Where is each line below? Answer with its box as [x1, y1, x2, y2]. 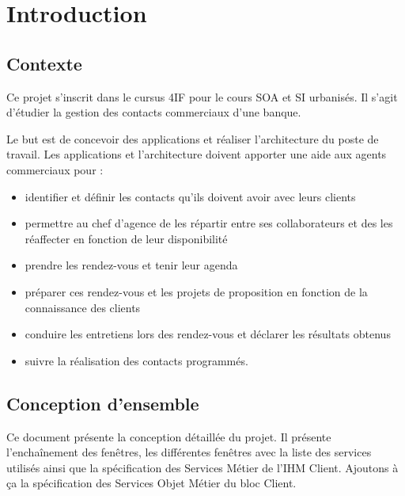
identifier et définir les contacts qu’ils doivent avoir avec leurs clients [25, 188, 356, 204]
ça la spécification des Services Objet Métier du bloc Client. [6, 475, 297, 491]
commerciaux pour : [6, 161, 104, 177]
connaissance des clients [25, 299, 141, 315]
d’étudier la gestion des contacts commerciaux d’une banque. [6, 104, 301, 120]
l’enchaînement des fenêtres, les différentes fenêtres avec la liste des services [6, 444, 372, 460]
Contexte [6, 51, 82, 75]
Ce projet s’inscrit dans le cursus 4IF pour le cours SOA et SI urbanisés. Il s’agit [6, 88, 398, 105]
